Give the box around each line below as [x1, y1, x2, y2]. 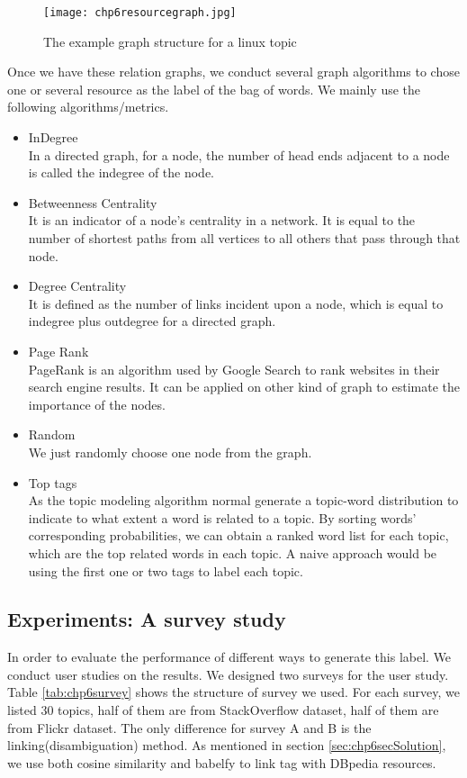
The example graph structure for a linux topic [43, 32, 297, 50]
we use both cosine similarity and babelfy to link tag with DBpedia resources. [7, 753, 436, 772]
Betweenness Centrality [28, 193, 157, 212]
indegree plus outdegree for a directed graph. [28, 312, 276, 330]
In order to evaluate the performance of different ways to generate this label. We [7, 647, 452, 666]
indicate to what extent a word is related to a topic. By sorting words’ [28, 508, 417, 527]
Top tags [28, 473, 77, 492]
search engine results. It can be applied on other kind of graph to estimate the [28, 377, 460, 396]
